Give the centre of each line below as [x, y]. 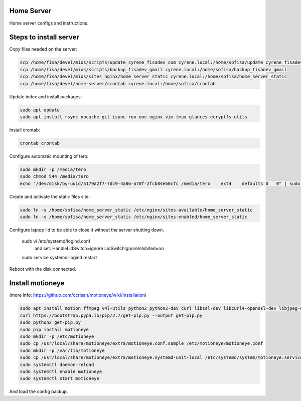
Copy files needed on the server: [43, 49]
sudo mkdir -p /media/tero [53, 169]
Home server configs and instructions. [49, 23]
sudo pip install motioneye [54, 329]
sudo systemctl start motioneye [60, 379]
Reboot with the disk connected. [43, 269]
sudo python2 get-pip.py [50, 323]
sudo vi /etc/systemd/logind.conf [56, 241]
